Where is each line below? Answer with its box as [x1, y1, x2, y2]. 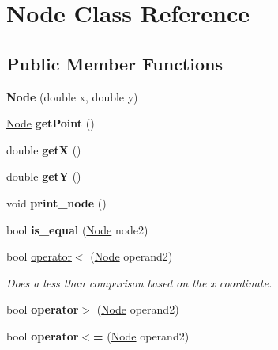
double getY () [6, 168, 81, 185]
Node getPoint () [6, 115, 95, 131]
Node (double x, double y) [6, 88, 138, 105]
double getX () [6, 141, 81, 158]
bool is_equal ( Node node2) [6, 221, 148, 238]
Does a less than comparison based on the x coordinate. [6, 274, 272, 291]
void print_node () [6, 194, 107, 211]
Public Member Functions [6, 51, 223, 75]
